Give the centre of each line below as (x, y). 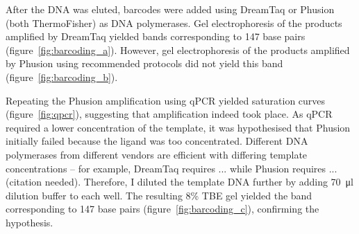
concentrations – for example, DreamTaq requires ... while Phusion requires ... (172, 168)
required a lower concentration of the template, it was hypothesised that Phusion (178, 127)
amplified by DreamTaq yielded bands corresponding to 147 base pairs (156, 36)
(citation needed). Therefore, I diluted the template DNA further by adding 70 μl (180, 182)
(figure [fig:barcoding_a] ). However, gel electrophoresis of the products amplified (178, 49)
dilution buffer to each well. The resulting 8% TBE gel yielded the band (159, 195)
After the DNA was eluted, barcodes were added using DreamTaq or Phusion (170, 9)
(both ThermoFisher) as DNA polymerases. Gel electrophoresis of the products (174, 22)
